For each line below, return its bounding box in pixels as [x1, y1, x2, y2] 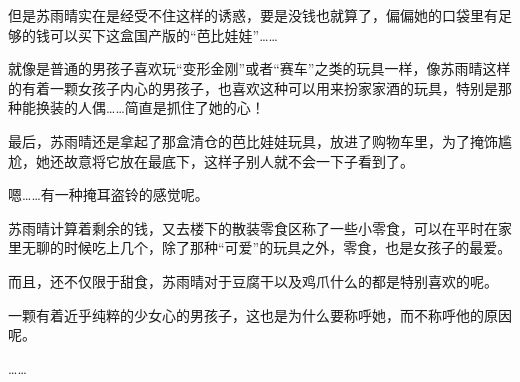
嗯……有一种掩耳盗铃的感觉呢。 [8, 184, 209, 205]
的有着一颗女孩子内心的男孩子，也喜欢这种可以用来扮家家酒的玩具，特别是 [8, 77, 498, 98]
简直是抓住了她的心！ [124, 97, 265, 118]
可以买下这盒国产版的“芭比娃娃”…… [49, 24, 278, 45]
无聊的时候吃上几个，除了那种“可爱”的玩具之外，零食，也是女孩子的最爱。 [21, 237, 512, 258]
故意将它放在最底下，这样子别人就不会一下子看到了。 [63, 150, 414, 171]
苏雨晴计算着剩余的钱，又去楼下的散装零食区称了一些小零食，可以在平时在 [8, 217, 498, 238]
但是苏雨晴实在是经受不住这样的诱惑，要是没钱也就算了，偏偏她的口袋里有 [8, 5, 498, 25]
